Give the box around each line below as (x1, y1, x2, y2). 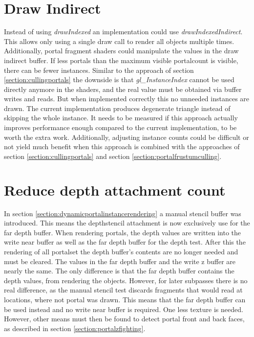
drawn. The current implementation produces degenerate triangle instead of (4, 103, 231, 113)
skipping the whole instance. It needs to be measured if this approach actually (4, 112, 238, 123)
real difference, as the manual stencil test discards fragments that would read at (4, 285, 243, 295)
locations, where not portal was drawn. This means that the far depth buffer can (4, 294, 246, 304)
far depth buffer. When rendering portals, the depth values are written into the (4, 227, 241, 237)
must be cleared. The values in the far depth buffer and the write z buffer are (4, 256, 236, 266)
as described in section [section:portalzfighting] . (4, 323, 146, 333)
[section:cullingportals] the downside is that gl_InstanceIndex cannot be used (4, 74, 234, 85)
